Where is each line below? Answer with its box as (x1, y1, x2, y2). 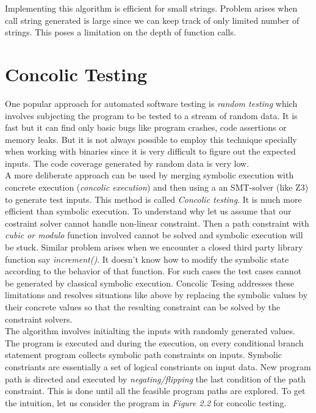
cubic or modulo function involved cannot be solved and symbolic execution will (5, 228, 303, 241)
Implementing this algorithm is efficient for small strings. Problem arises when (5, 2, 298, 14)
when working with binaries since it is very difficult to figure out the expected (5, 145, 296, 158)
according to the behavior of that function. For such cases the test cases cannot (5, 265, 302, 277)
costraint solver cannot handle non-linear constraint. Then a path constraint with (5, 216, 309, 229)
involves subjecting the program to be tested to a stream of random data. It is (5, 109, 298, 122)
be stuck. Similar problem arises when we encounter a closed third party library (5, 241, 303, 254)
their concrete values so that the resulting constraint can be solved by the (5, 301, 281, 313)
